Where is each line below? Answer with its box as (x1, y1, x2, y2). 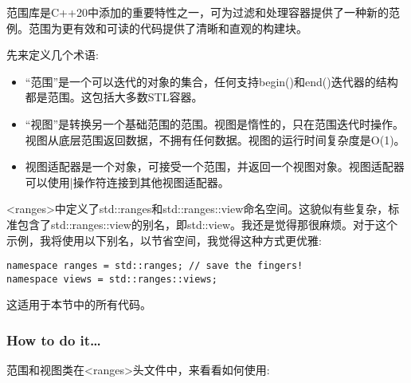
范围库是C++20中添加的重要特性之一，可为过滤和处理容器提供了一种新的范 (6, 4, 400, 20)
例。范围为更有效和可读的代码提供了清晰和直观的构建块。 (6, 19, 307, 36)
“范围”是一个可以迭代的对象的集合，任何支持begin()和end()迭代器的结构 (25, 73, 398, 89)
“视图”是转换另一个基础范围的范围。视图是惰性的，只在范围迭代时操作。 (25, 115, 405, 132)
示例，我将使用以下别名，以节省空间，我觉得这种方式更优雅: (6, 231, 322, 248)
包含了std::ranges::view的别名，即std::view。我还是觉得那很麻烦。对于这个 (17, 215, 398, 232)
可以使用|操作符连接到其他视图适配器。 (25, 173, 229, 190)
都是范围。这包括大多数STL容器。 (25, 89, 203, 105)
